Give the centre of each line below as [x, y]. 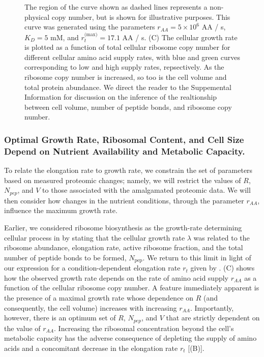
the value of [22, 328]
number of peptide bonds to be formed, [65, 257]
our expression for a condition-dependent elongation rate [92, 268]
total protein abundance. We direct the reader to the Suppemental [128, 87]
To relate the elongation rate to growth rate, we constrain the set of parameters [128, 170]
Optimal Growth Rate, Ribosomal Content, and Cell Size [124, 139]
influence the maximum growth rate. [61, 210]
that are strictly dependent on [213, 318]
